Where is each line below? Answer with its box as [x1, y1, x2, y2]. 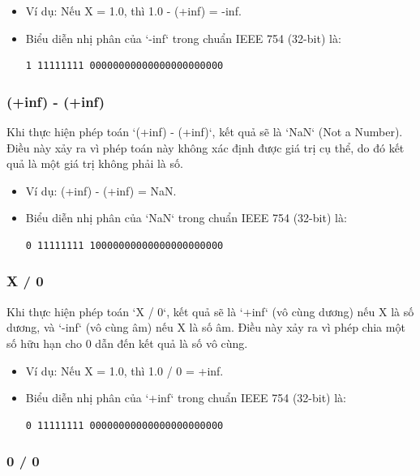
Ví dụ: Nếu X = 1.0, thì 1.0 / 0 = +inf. [25, 362, 224, 379]
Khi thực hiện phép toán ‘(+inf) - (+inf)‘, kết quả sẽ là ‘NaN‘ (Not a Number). [6, 123, 403, 139]
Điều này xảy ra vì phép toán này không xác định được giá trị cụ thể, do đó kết [6, 139, 405, 156]
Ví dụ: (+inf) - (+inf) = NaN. [25, 182, 177, 199]
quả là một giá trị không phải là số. [6, 155, 183, 172]
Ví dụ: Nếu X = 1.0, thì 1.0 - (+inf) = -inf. [25, 2, 242, 19]
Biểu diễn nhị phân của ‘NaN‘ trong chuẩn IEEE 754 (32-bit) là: [25, 209, 347, 226]
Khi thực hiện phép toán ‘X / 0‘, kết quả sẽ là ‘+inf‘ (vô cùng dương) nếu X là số [6, 302, 414, 319]
